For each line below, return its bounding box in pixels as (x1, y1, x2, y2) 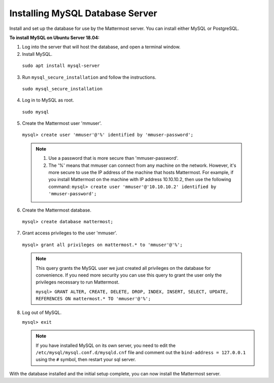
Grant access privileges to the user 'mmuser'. (22, 230, 118, 236)
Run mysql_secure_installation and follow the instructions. (22, 74, 157, 80)
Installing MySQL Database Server (9, 8, 157, 19)
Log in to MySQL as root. (22, 97, 74, 103)
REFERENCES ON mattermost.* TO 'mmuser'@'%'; (36, 296, 151, 302)
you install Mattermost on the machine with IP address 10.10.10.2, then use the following (48, 177, 231, 183)
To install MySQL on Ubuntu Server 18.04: (9, 34, 100, 41)
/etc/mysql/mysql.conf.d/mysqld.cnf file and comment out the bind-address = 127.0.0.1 (36, 350, 246, 356)
